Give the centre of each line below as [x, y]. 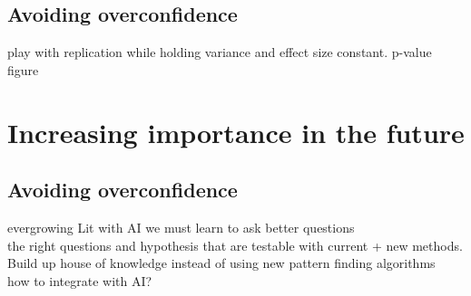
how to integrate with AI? [80, 280]
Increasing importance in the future [236, 132]
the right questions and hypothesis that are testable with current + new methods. [235, 245]
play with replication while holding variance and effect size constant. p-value [220, 52]
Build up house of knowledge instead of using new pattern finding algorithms [221, 263]
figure [23, 69]
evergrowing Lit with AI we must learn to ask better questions [181, 227]
